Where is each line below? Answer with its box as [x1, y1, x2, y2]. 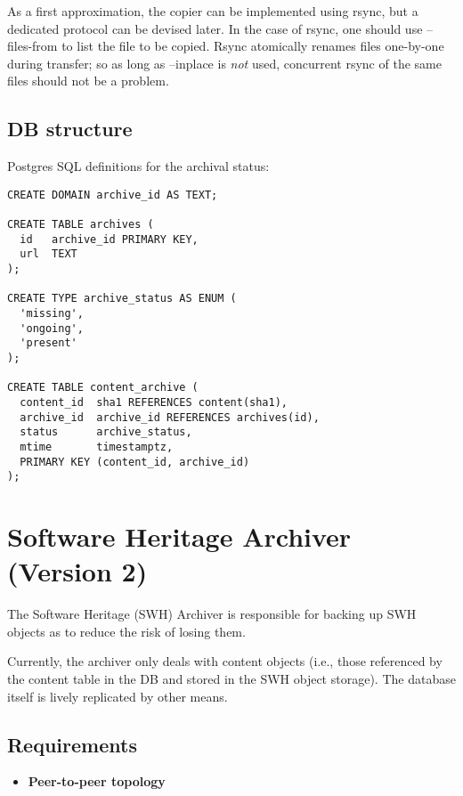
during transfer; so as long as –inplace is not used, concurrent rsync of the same [7, 53, 442, 72]
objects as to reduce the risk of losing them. [7, 621, 246, 640]
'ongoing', [20, 321, 84, 335]
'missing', [20, 307, 84, 321]
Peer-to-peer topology [28, 772, 166, 791]
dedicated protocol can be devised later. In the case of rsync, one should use [7, 19, 423, 37]
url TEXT [20, 248, 77, 261]
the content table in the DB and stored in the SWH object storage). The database [7, 669, 456, 687]
